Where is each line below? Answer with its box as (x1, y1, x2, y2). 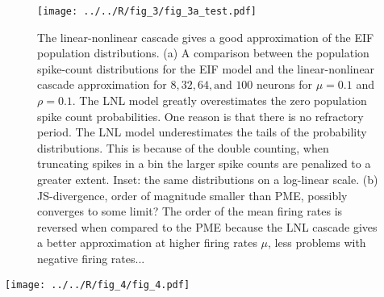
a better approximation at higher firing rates (37, 234, 257, 251)
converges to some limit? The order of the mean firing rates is (37, 203, 343, 220)
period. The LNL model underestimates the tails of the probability (37, 123, 367, 140)
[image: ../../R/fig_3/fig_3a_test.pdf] (37, 6, 257, 17)
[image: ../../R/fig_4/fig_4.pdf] (5, 278, 190, 291)
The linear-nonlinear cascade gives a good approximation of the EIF (37, 28, 374, 45)
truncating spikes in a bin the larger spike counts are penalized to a (37, 155, 371, 172)
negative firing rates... (37, 249, 145, 266)
